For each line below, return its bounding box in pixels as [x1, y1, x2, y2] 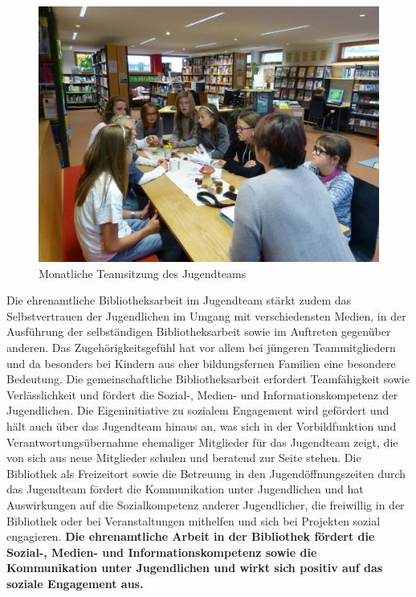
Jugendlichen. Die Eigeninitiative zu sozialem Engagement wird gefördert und [6, 402, 389, 419]
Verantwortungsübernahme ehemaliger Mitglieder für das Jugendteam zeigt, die [6, 433, 398, 450]
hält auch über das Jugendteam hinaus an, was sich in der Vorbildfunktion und [6, 417, 397, 434]
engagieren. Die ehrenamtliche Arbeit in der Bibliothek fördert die [6, 528, 375, 545]
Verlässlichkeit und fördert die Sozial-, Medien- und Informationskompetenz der [6, 386, 398, 403]
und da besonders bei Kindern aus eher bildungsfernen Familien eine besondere [6, 354, 396, 371]
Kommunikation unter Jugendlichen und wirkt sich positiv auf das [6, 559, 383, 576]
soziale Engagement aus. [6, 575, 144, 591]
